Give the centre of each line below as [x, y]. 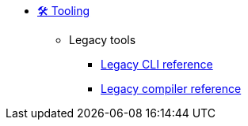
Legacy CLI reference [157, 64]
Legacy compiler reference [171, 89]
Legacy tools [103, 40]
